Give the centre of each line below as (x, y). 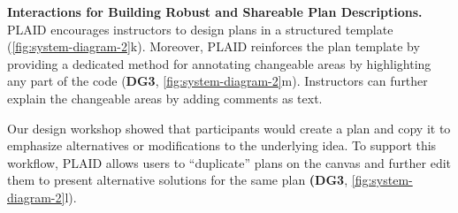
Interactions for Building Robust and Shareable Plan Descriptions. (215, 11)
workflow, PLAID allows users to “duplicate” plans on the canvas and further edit (229, 162)
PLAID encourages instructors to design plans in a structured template (200, 29)
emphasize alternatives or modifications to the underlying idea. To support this (222, 145)
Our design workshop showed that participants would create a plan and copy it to (229, 128)
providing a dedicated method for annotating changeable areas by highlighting (219, 63)
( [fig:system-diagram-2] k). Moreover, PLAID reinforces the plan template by (214, 46)
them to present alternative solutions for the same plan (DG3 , (178, 180)
